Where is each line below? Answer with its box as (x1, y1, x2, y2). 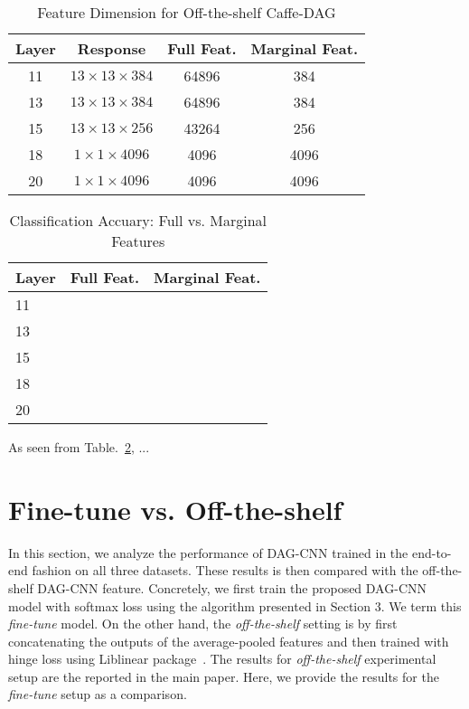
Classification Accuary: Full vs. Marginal (9, 210, 267, 231)
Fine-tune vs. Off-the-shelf (8, 490, 342, 527)
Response (77, 38, 146, 59)
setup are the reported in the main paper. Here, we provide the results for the (8, 666, 439, 685)
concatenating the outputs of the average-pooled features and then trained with (8, 631, 449, 650)
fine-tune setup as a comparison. (8, 685, 187, 704)
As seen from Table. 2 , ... (8, 438, 150, 456)
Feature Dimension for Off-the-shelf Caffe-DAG (37, 2, 336, 23)
